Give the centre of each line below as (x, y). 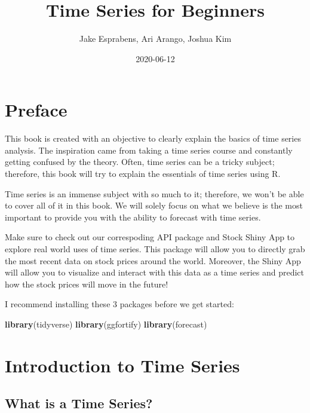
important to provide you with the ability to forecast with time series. (133, 217)
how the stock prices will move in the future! (87, 284)
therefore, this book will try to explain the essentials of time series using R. (143, 174)
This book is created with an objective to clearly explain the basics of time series (153, 138)
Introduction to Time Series (122, 365)
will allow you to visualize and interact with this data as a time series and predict (154, 272)
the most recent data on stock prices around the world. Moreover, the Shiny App (153, 260)
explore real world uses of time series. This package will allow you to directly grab (155, 249)
